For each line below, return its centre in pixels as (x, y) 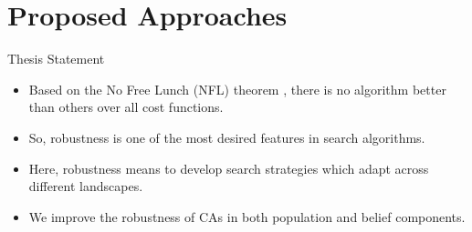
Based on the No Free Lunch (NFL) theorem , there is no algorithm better (237, 89)
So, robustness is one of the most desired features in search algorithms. (227, 137)
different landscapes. (86, 186)
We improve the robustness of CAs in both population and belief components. (247, 216)
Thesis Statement (56, 59)
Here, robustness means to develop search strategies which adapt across (229, 168)
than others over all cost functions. (126, 107)
